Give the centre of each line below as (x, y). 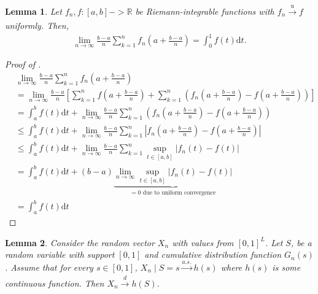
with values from (203, 242)
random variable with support (60, 254)
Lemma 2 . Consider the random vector (80, 242)
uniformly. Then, (37, 25)
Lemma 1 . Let (33, 11)
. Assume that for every (49, 267)
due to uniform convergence (179, 193)
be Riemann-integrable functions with (205, 11)
